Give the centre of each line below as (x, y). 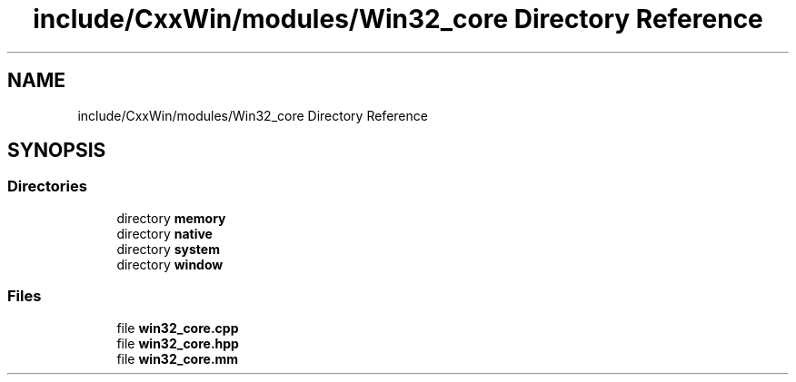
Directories (47, 186)
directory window (170, 264)
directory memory (171, 218)
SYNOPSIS (57, 151)
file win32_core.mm (178, 358)
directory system (168, 249)
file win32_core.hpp (178, 343)
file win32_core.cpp (178, 328)
